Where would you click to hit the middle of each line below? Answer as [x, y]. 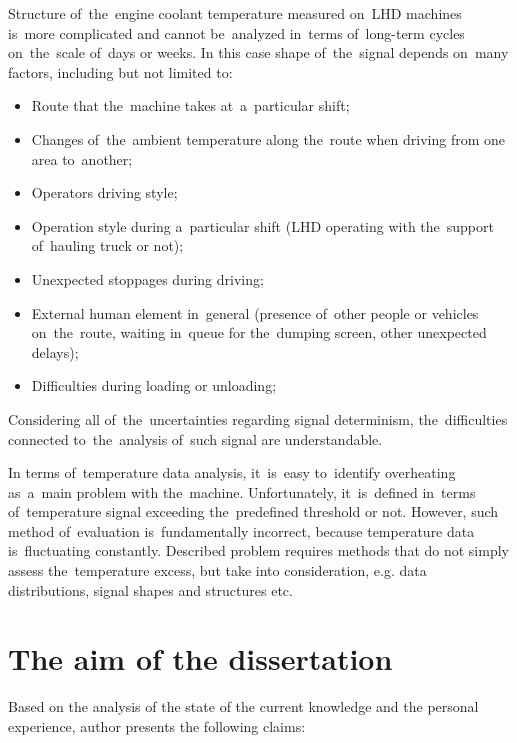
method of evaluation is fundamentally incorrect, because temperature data [241, 530]
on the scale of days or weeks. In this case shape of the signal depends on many [258, 52]
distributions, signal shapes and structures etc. [150, 589]
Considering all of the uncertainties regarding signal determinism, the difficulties [258, 418]
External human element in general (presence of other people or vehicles [255, 312]
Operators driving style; [104, 192]
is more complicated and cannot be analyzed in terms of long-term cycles [236, 32]
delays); [55, 351]
